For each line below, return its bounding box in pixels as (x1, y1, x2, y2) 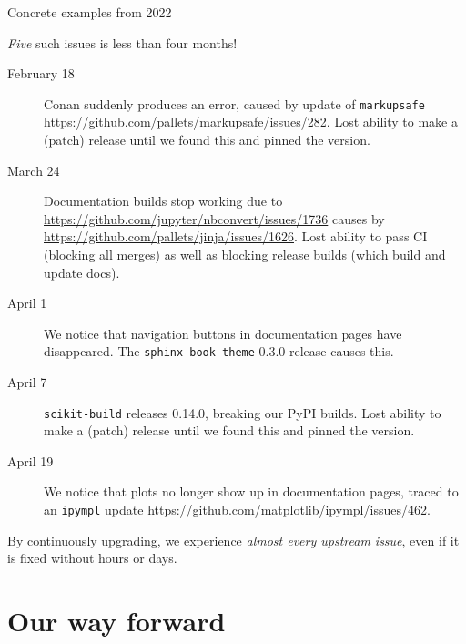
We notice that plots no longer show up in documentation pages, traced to (44, 482, 459, 501)
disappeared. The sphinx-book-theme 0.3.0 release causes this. (44, 342, 394, 361)
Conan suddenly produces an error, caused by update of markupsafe (44, 94, 425, 113)
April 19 (7, 451, 54, 470)
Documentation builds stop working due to (44, 191, 283, 210)
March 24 (7, 160, 60, 179)
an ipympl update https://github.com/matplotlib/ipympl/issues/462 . (44, 500, 431, 519)
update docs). (44, 262, 120, 281)
